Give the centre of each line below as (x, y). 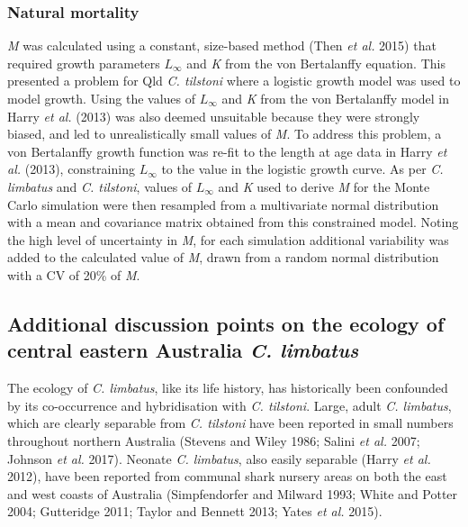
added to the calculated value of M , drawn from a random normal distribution (223, 257)
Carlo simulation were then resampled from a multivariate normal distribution (223, 204)
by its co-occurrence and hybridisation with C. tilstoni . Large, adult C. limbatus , (229, 405)
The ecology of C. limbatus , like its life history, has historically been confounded (228, 388)
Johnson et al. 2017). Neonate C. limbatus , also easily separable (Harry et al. (219, 458)
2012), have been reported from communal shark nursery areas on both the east (227, 476)
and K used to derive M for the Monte (324, 186)
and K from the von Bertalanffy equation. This (316, 63)
